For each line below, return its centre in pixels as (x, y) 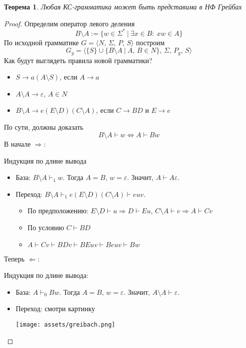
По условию (46, 227)
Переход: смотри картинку (55, 308)
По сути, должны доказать (44, 127)
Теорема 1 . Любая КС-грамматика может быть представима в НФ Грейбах (123, 6)
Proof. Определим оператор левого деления (69, 23)
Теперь (14, 258)
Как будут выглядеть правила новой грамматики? (78, 60)
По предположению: (58, 211)
